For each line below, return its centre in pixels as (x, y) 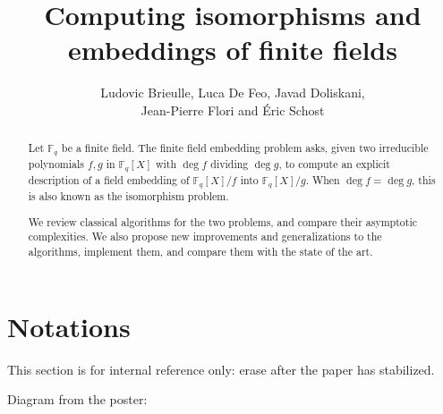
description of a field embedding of (109, 180)
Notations (69, 326)
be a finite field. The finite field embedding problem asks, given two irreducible (245, 148)
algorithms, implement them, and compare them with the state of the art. (200, 251)
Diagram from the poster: (77, 399)
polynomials (56, 164)
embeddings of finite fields (233, 50)
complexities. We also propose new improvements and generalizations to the (205, 237)
